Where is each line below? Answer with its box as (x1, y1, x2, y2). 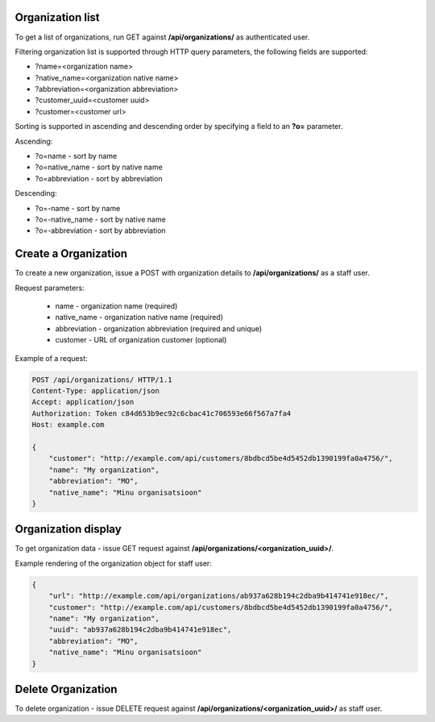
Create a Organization (14, 247, 128, 261)
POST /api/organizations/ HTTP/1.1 (31, 375, 172, 384)
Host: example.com (31, 420, 105, 429)
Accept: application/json (31, 397, 135, 407)
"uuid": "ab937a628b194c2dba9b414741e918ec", (48, 625, 232, 634)
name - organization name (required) (55, 301, 178, 311)
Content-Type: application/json (31, 387, 160, 395)
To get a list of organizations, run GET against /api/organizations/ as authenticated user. (14, 32, 310, 42)
